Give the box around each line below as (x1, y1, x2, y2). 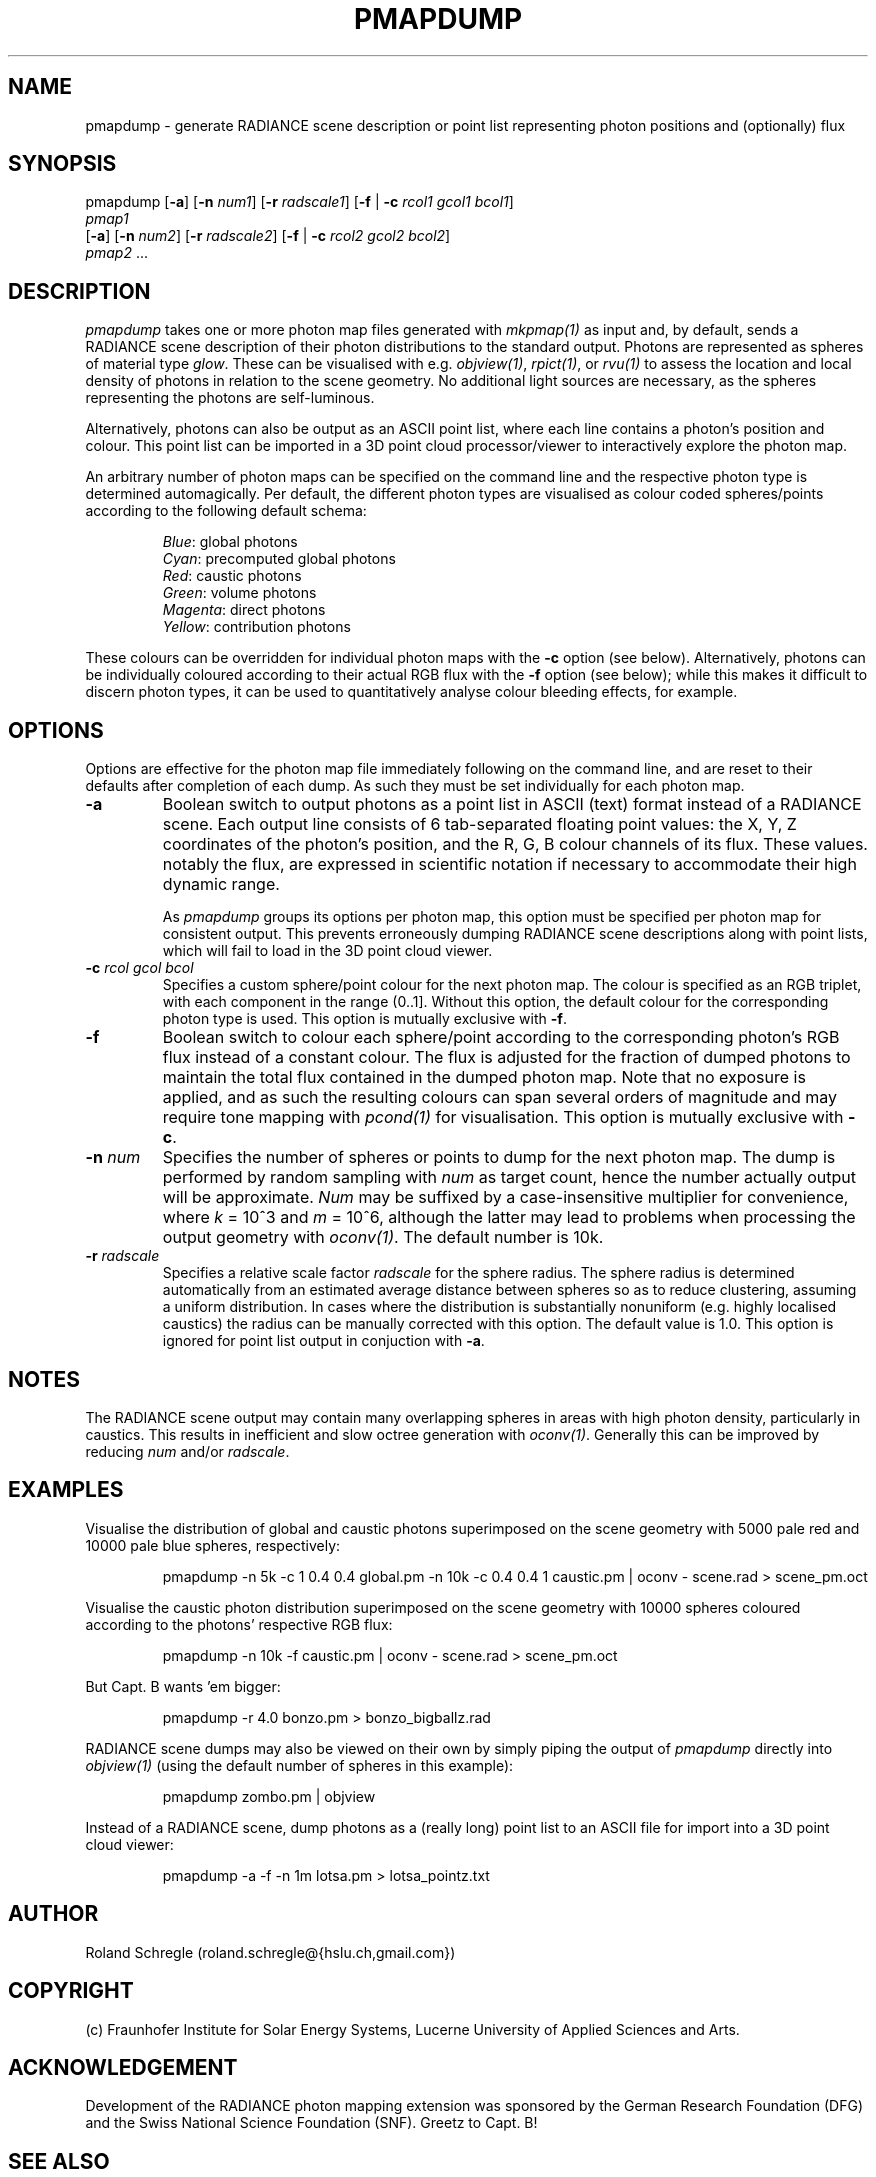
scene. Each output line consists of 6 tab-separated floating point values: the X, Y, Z (162, 814, 797, 835)
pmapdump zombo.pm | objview (162, 1787, 376, 1805)
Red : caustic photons (162, 567, 302, 585)
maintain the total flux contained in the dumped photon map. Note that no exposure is (162, 1067, 806, 1088)
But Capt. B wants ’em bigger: (85, 1677, 281, 1695)
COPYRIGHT (8, 1978, 134, 2004)
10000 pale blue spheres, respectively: (85, 1536, 341, 1554)
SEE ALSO (8, 2148, 110, 2174)
